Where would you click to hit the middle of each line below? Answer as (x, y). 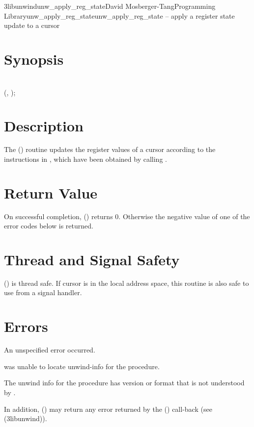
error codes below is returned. (49, 226)
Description (44, 126)
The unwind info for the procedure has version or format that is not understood (124, 383)
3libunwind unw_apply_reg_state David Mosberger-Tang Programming (110, 6)
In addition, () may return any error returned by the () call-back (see (108, 409)
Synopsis (34, 59)
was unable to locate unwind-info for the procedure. (82, 366)
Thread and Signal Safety (92, 259)
